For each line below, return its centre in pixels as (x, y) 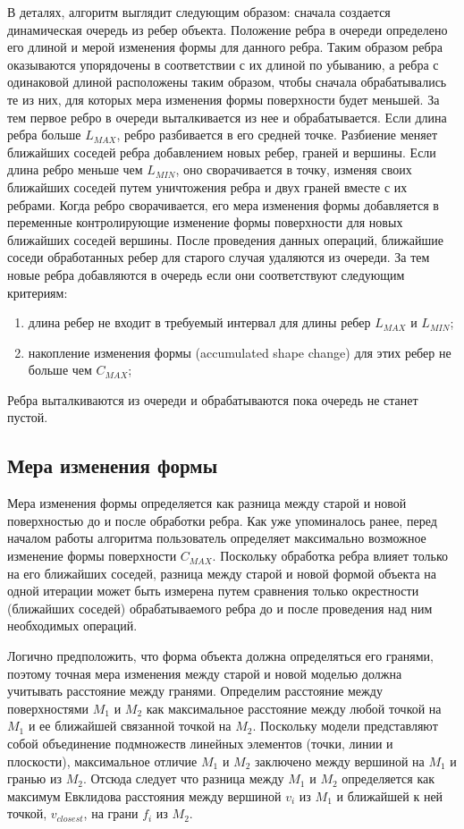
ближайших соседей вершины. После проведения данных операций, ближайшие (225, 239)
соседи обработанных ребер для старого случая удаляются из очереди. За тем (219, 257)
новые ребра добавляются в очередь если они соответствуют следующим (206, 274)
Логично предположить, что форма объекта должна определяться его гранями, (221, 656)
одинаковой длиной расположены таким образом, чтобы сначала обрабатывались (227, 82)
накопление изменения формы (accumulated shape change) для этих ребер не (240, 352)
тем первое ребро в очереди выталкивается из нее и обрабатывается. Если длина (227, 117)
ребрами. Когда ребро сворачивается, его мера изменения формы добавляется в (223, 204)
